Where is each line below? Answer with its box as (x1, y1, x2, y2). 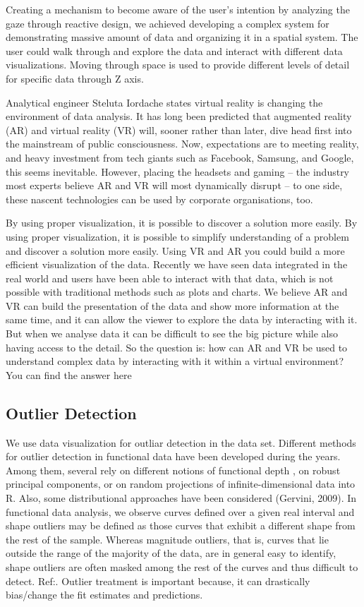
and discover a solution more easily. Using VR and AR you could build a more (6, 243, 345, 258)
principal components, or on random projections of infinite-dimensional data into (6, 476, 356, 491)
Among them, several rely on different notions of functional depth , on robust (6, 462, 341, 477)
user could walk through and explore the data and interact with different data (6, 43, 343, 58)
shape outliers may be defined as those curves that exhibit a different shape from (6, 518, 356, 533)
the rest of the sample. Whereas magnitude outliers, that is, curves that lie (6, 531, 329, 546)
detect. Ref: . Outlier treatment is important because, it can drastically (6, 573, 310, 588)
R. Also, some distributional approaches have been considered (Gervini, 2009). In (6, 491, 357, 505)
